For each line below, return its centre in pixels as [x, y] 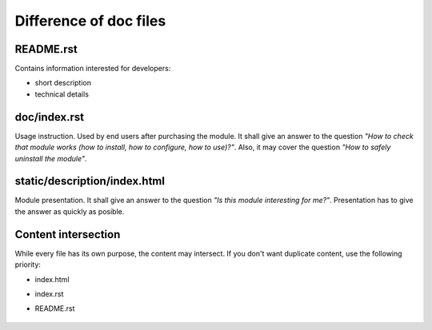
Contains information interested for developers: [93, 69]
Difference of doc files [90, 21]
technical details [62, 94]
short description [63, 83]
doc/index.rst [49, 117]
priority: [28, 264]
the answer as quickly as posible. [70, 211]
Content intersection [68, 235]
